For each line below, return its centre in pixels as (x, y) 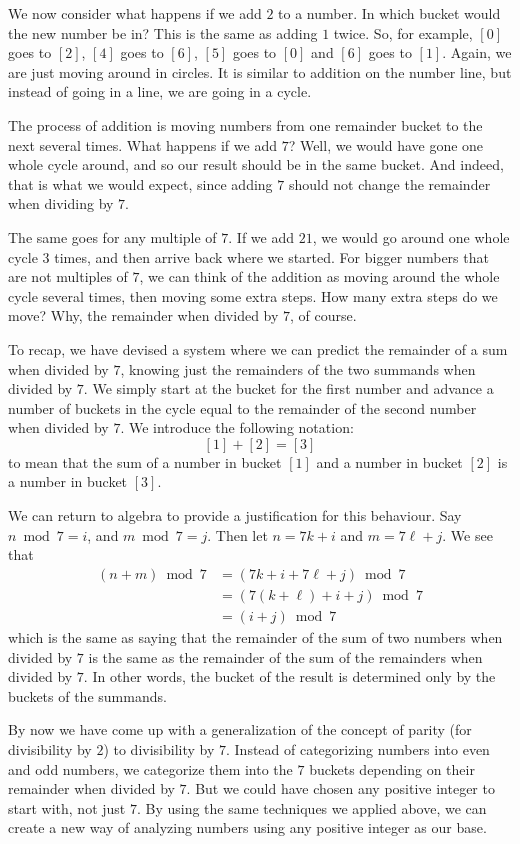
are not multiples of (68, 276)
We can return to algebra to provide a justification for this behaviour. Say (235, 515)
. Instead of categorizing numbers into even (358, 748)
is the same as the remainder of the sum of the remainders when (285, 656)
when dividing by (61, 203)
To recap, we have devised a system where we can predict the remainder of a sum (258, 348)
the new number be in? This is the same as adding (163, 32)
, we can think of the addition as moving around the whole (319, 276)
